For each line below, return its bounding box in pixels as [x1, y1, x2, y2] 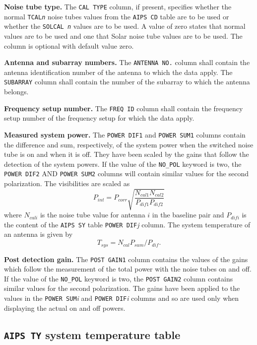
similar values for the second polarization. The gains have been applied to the [4, 283, 240, 293]
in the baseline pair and [152, 209, 224, 220]
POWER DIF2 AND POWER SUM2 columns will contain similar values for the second [4, 168, 249, 179]
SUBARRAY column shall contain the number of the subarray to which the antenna [4, 76, 250, 87]
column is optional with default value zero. [4, 40, 134, 51]
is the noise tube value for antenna [40, 209, 145, 220]
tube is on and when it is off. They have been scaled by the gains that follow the [4, 149, 249, 159]
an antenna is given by [4, 229, 73, 239]
